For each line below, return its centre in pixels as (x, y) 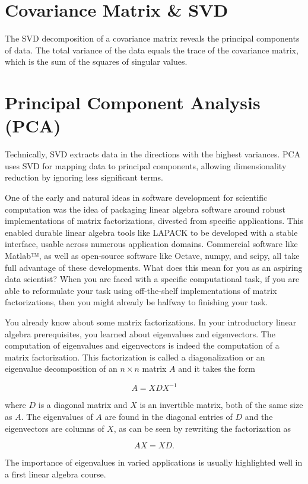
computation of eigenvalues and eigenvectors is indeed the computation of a (142, 345)
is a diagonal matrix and (83, 405)
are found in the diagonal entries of (169, 416)
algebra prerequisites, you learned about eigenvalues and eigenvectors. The (140, 333)
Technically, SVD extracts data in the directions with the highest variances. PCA (153, 154)
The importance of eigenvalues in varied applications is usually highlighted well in (154, 462)
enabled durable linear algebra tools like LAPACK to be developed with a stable (151, 232)
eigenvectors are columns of (55, 428)
